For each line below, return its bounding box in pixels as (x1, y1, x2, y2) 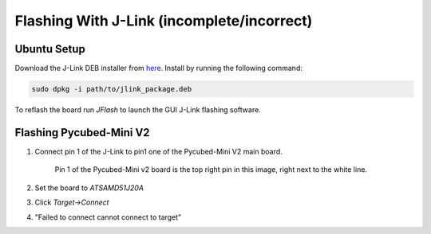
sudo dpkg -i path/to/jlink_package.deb (31, 84, 192, 94)
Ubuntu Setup (14, 42, 85, 56)
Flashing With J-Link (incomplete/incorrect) (14, 12, 313, 29)
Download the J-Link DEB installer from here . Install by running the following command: (14, 64, 302, 73)
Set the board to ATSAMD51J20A (34, 183, 144, 193)
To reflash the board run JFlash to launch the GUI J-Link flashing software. (14, 105, 261, 115)
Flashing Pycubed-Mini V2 (14, 126, 151, 139)
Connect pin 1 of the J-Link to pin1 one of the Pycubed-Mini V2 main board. (34, 146, 283, 156)
